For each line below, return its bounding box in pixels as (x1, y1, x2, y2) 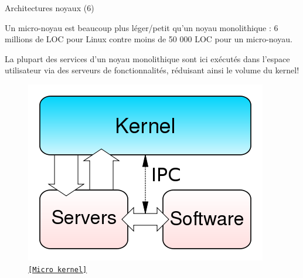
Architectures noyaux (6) (5, 2, 94, 13)
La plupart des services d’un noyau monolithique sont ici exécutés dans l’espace (5, 52, 290, 65)
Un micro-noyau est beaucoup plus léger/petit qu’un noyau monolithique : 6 (5, 21, 278, 33)
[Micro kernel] (28, 265, 87, 274)
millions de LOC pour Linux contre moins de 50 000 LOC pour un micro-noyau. (5, 33, 292, 45)
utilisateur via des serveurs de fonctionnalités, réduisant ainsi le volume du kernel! (5, 64, 299, 76)
